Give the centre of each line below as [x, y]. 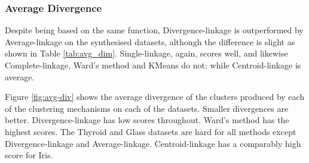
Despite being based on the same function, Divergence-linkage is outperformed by [154, 30]
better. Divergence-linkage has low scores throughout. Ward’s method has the [147, 120]
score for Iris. [29, 155]
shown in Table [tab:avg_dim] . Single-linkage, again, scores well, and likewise [146, 53]
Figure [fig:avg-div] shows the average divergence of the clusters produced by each [155, 97]
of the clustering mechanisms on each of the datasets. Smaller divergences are [147, 108]
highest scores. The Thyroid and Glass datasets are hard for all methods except [151, 131]
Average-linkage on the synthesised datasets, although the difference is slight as [150, 41]
